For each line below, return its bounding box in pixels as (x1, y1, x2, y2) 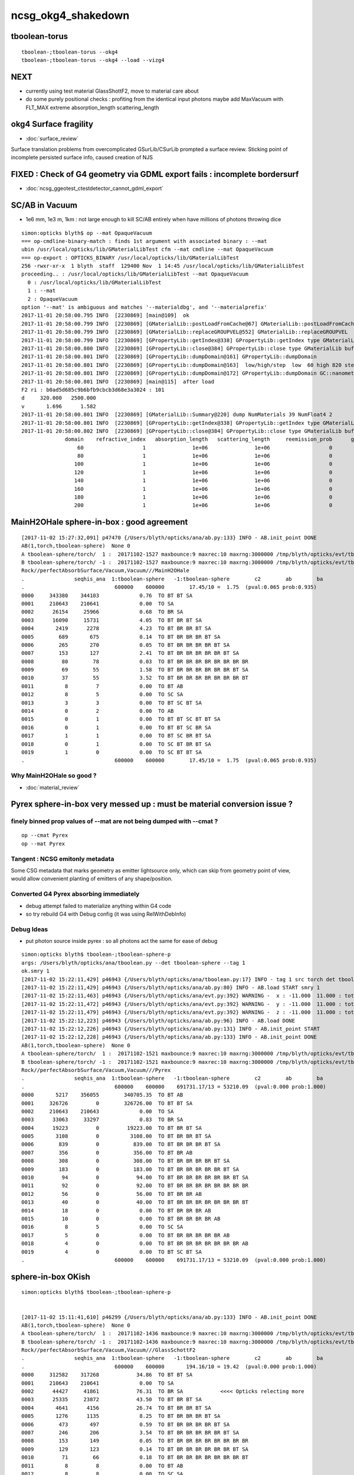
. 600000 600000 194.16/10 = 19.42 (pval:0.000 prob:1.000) (21, 1363, 317, 1370)
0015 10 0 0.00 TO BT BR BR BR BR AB (21, 1215, 221, 1222)
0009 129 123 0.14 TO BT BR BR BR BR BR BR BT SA (21, 1445, 249, 1453)
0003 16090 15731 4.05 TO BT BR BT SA (21, 617, 202, 624)
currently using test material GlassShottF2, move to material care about (25, 87, 199, 94)
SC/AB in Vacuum (11, 201, 78, 211)
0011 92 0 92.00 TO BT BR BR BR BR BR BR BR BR (21, 1182, 249, 1189)
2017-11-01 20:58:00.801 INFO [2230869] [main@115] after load (21, 378, 215, 385)
